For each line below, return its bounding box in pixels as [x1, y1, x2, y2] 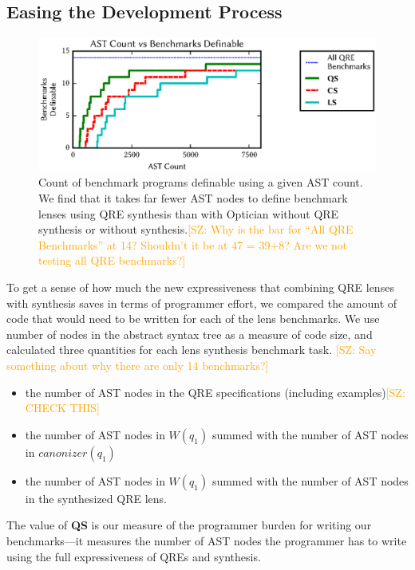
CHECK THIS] [25, 399, 100, 416]
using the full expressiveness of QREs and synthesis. [6, 548, 261, 564]
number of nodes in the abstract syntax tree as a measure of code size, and [6, 325, 373, 342]
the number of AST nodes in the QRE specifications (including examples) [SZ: [25, 383, 405, 400]
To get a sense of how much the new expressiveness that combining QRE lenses [6, 279, 394, 296]
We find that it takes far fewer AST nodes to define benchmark [38, 190, 348, 206]
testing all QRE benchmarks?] [38, 252, 186, 269]
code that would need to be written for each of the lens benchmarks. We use [6, 310, 380, 327]
